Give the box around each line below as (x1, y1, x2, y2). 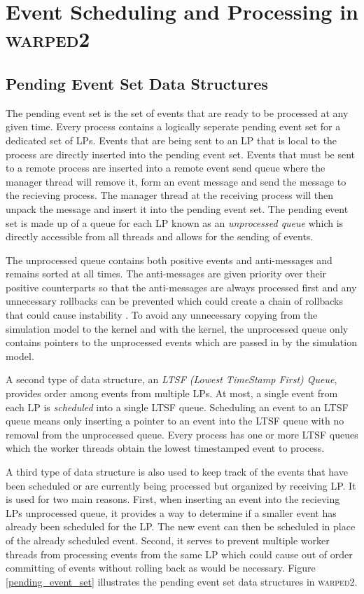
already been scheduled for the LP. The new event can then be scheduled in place (6, 519, 356, 534)
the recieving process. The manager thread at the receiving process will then (6, 188, 333, 202)
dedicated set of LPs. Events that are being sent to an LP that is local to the (6, 132, 337, 147)
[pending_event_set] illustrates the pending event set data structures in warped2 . (6, 574, 358, 588)
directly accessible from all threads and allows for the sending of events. (6, 229, 314, 244)
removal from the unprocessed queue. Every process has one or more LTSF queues (6, 427, 358, 441)
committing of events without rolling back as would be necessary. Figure (6, 560, 316, 575)
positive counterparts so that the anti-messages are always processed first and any (6, 279, 357, 294)
